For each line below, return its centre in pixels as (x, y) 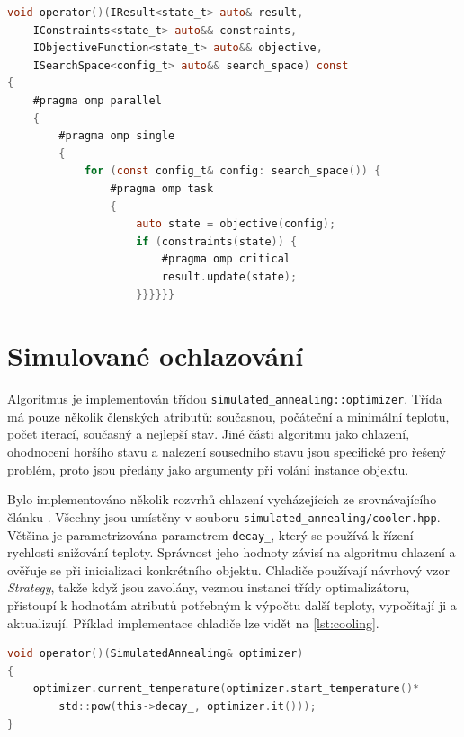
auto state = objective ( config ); (236, 224)
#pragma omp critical (226, 259)
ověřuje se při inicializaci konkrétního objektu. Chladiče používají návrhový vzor (228, 569)
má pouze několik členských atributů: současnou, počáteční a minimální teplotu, (228, 416)
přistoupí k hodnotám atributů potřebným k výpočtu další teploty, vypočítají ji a (232, 604)
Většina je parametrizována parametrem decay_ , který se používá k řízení (210, 534)
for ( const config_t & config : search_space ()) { (232, 171)
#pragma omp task (162, 188)
